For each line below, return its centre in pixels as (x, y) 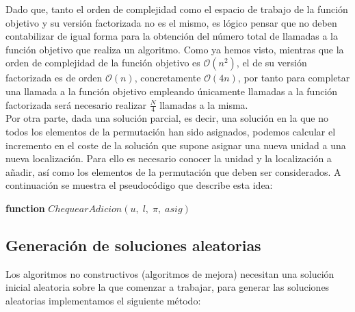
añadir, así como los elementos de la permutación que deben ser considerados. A (173, 171)
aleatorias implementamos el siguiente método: (103, 300)
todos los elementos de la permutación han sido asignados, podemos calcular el (171, 131)
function (25, 208)
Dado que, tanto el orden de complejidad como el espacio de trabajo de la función (177, 9)
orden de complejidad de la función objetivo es (103, 63)
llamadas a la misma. (204, 104)
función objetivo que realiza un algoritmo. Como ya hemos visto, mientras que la (175, 49)
